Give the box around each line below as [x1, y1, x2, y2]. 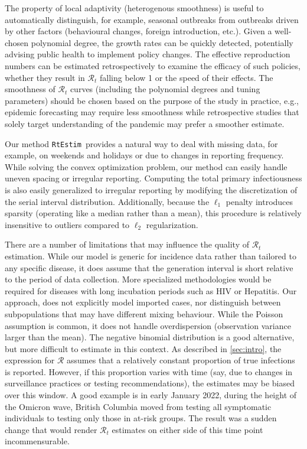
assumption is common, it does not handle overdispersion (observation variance [5, 319, 291, 331]
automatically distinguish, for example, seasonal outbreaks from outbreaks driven [5, 13, 299, 25]
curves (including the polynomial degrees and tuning [70, 83, 260, 95]
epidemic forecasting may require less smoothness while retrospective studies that [5, 106, 299, 118]
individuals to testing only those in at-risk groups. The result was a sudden [5, 412, 277, 424]
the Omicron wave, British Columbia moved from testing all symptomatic [5, 400, 272, 412]
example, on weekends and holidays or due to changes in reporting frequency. [5, 149, 284, 161]
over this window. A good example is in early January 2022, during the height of [5, 389, 297, 401]
